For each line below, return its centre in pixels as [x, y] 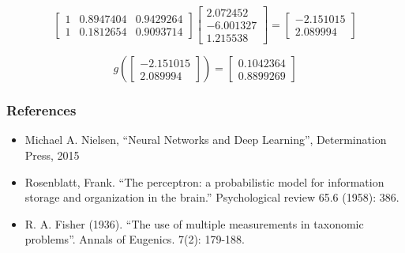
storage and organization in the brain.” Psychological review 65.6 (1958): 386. [212, 197]
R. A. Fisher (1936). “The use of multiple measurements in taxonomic [194, 223]
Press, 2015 [52, 155]
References [41, 110]
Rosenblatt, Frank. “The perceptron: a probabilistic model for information [204, 181]
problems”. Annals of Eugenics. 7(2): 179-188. [135, 239]
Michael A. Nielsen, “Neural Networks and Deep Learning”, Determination [206, 140]
